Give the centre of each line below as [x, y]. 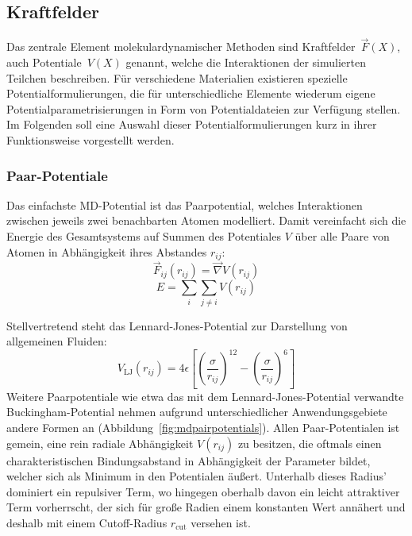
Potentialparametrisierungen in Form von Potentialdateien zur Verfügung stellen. [204, 108]
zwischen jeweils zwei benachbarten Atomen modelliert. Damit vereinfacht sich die [206, 220]
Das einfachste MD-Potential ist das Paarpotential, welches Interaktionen [185, 204]
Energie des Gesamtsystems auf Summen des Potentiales [144, 235]
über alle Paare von [342, 235]
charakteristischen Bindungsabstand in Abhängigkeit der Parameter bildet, [189, 460]
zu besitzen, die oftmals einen [310, 443]
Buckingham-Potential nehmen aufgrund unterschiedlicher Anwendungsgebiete [197, 412]
